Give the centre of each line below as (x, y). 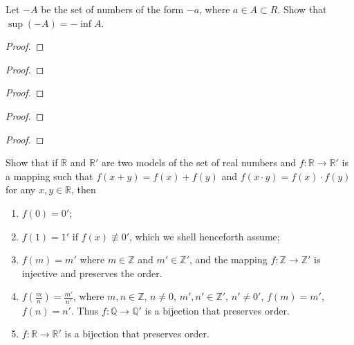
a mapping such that (49, 176)
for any (21, 189)
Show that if (32, 162)
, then (84, 189)
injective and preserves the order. (92, 273)
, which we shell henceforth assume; (205, 236)
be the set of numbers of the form (112, 9)
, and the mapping (228, 259)
